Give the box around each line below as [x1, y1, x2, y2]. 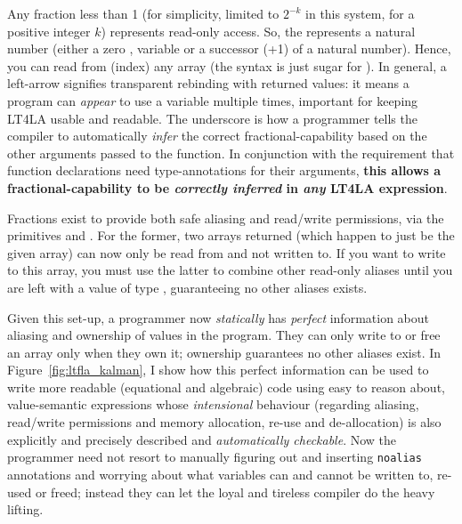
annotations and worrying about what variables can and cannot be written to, [7, 464, 434, 483]
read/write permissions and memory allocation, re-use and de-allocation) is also [7, 413, 442, 431]
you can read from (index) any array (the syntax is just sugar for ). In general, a [7, 56, 447, 75]
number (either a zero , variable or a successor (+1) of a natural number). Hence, [7, 39, 451, 58]
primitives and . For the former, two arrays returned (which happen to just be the [7, 226, 455, 245]
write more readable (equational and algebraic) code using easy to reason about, [7, 377, 445, 396]
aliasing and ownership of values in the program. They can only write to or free [7, 326, 441, 344]
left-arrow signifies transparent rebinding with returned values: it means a [7, 74, 409, 93]
